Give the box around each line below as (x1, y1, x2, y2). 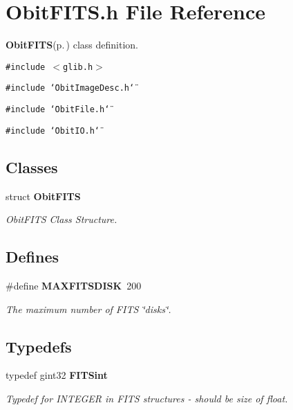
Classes (6, 156, 58, 177)
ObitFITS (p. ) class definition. (6, 37, 139, 52)
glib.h (63, 62, 93, 72)
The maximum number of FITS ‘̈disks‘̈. (6, 301, 171, 316)
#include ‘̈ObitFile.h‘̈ (6, 105, 110, 115)
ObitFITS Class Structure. (6, 212, 117, 226)
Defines (6, 246, 59, 267)
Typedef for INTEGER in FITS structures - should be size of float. (6, 391, 288, 405)
